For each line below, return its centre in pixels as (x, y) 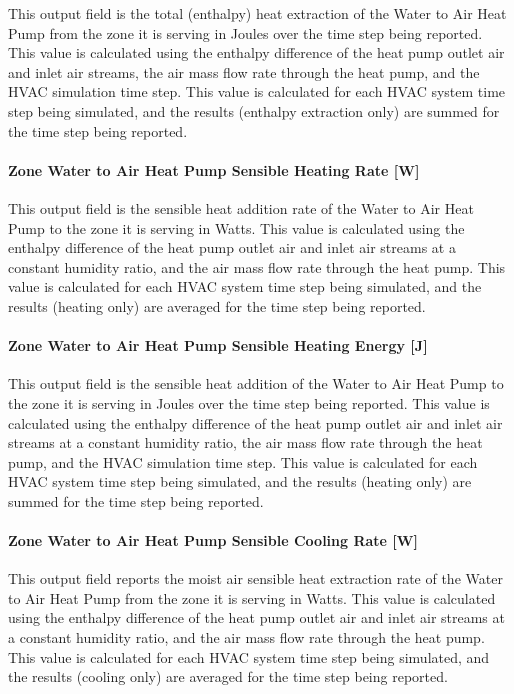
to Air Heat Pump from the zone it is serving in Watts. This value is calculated (252, 597)
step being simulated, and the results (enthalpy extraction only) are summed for (254, 110)
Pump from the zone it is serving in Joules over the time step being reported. (245, 32)
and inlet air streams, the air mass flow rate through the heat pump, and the (244, 71)
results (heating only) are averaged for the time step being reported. (217, 305)
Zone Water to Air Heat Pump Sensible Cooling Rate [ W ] (213, 540)
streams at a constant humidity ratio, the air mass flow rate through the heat (245, 442)
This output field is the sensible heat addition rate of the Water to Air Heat (241, 207)
